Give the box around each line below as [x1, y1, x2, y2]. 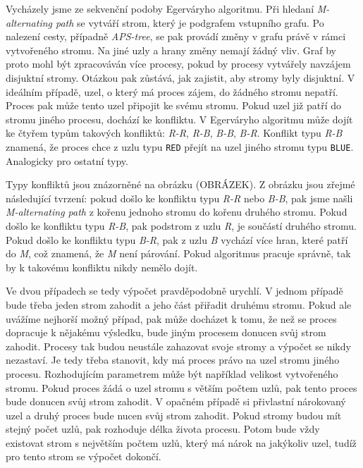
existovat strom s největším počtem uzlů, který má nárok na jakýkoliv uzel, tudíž [6, 435, 357, 450]
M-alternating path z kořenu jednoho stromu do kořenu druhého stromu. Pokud [6, 204, 347, 219]
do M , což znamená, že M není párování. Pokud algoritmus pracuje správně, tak [6, 246, 351, 261]
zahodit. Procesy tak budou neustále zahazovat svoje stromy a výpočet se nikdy [6, 338, 351, 353]
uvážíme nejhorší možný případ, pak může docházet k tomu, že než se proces [6, 311, 337, 326]
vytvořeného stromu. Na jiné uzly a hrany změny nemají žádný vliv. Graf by [6, 42, 336, 57]
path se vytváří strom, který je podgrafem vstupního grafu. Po [56, 15, 324, 30]
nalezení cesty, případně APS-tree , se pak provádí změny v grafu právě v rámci [6, 29, 346, 44]
